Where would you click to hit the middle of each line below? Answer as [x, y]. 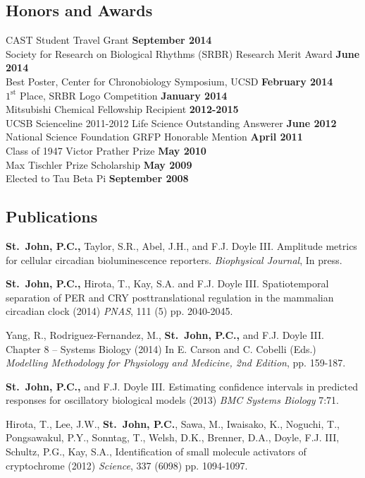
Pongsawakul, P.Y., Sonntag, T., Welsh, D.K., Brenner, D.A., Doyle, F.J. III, [173, 437]
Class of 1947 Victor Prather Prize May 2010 [106, 150]
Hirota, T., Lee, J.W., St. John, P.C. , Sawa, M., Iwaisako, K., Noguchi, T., [173, 423]
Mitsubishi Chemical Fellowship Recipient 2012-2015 [122, 109]
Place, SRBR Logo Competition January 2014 [124, 95]
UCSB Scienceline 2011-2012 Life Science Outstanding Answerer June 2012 [171, 123]
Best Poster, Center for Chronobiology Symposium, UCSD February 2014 [169, 81]
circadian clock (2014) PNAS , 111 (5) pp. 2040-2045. [119, 311]
